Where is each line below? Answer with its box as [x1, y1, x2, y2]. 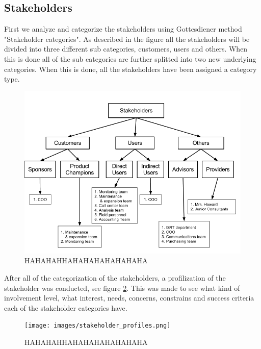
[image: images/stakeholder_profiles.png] [24, 322, 171, 330]
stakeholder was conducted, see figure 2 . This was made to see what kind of [4, 282, 240, 293]
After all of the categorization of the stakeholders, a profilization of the [4, 272, 226, 283]
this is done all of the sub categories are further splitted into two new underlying [4, 53, 256, 64]
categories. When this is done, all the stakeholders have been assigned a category [4, 63, 257, 74]
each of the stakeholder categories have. [4, 302, 127, 313]
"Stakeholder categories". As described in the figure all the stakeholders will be [4, 33, 250, 44]
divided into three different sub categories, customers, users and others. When [4, 43, 248, 54]
